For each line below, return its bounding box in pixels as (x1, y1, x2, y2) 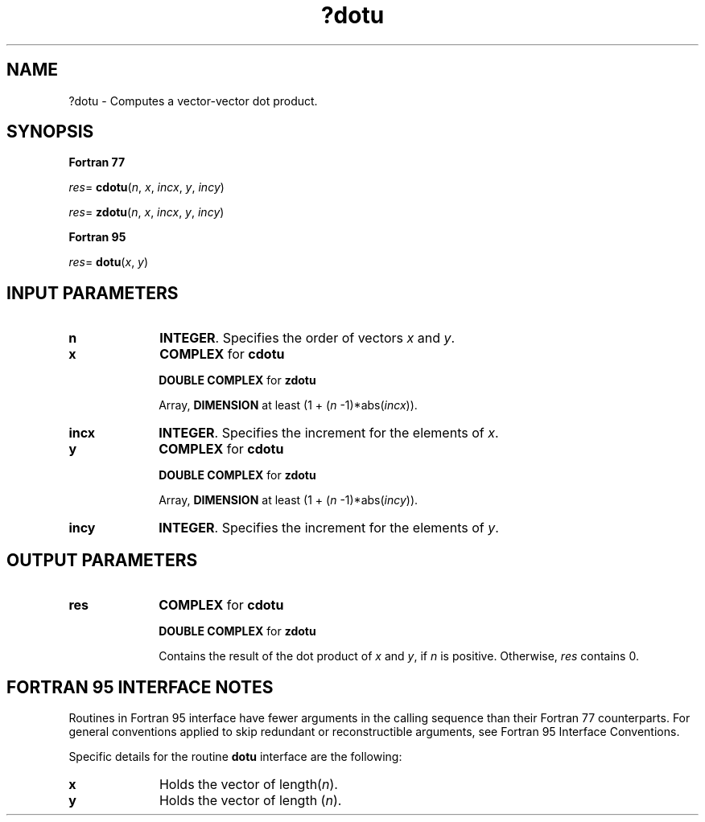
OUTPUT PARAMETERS (6, 549, 198, 570)
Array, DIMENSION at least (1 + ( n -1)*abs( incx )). (159, 398, 418, 413)
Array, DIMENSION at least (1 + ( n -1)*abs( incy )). (159, 493, 418, 508)
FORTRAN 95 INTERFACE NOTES (6, 676, 274, 697)
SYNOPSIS (6, 121, 94, 142)
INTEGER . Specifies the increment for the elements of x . (159, 425, 499, 442)
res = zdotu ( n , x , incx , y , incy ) (68, 205, 225, 220)
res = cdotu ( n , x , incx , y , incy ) (68, 180, 225, 195)
